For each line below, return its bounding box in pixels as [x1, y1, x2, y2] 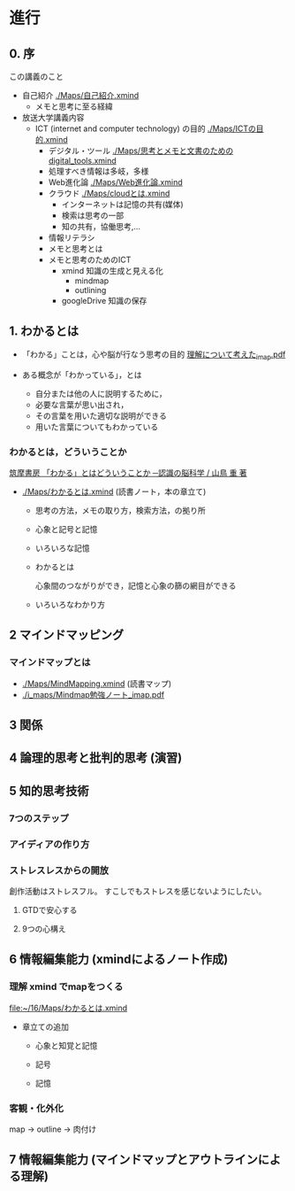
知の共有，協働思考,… [61, 221, 141, 231]
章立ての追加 [21, 1021, 69, 1032]
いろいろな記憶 [34, 542, 90, 553]
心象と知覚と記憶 [34, 1040, 98, 1050]
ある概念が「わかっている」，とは [21, 369, 143, 380]
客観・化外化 [9, 1102, 64, 1114]
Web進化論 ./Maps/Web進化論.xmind [48, 177, 183, 187]
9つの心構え [21, 923, 66, 934]
